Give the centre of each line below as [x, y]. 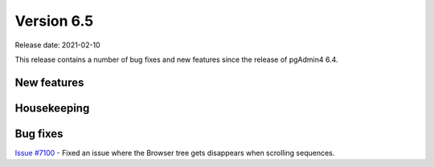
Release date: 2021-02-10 [57, 45]
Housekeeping [52, 108]
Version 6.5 [54, 21]
